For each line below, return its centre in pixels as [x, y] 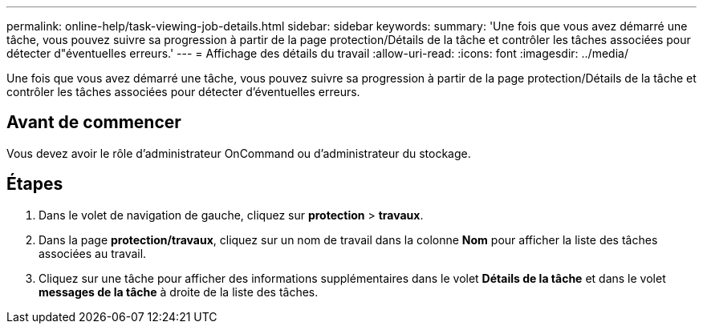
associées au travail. [93, 253]
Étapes [35, 184]
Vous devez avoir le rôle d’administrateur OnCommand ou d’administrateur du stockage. [239, 153]
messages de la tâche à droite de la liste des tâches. [179, 292]
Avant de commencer [94, 123]
